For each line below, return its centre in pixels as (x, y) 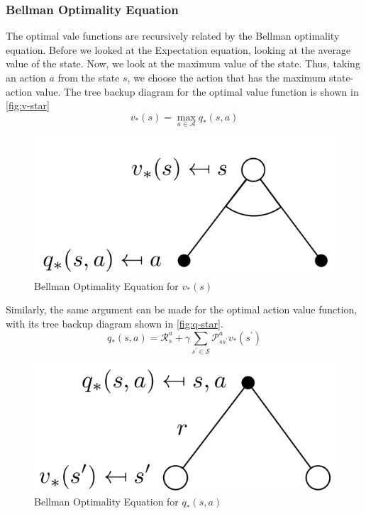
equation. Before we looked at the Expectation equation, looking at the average (178, 49)
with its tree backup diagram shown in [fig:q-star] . (115, 323)
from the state (89, 77)
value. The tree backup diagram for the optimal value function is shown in (197, 91)
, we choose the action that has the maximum (227, 77)
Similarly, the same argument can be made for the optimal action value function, (182, 309)
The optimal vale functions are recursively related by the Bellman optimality (173, 36)
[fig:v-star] (28, 105)
